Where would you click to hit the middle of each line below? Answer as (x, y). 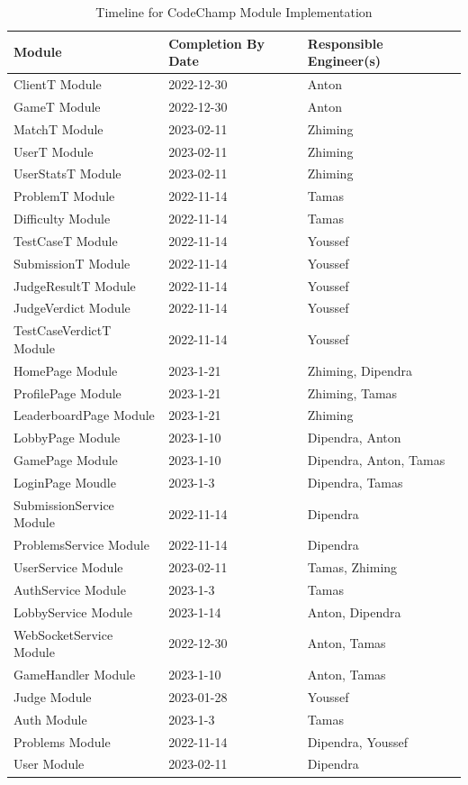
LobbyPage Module (67, 438)
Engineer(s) (344, 61)
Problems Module (62, 741)
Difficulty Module (62, 219)
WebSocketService (63, 634)
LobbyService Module (73, 612)
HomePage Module (66, 370)
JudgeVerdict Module (72, 308)
